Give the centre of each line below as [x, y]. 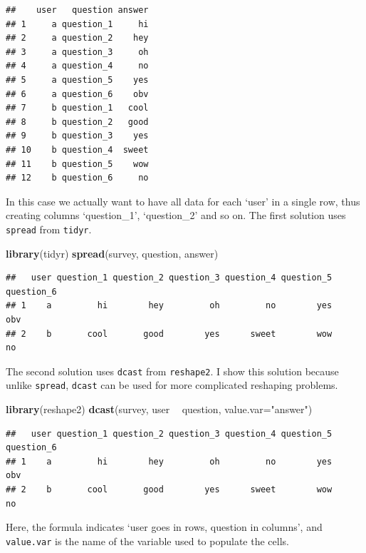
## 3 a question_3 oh [77, 52]
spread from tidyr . [49, 229]
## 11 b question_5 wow [77, 164]
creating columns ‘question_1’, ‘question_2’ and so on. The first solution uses [176, 215]
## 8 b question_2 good [77, 122]
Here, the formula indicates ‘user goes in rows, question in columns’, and [164, 527]
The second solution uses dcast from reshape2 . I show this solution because [172, 371]
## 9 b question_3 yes [77, 136]
